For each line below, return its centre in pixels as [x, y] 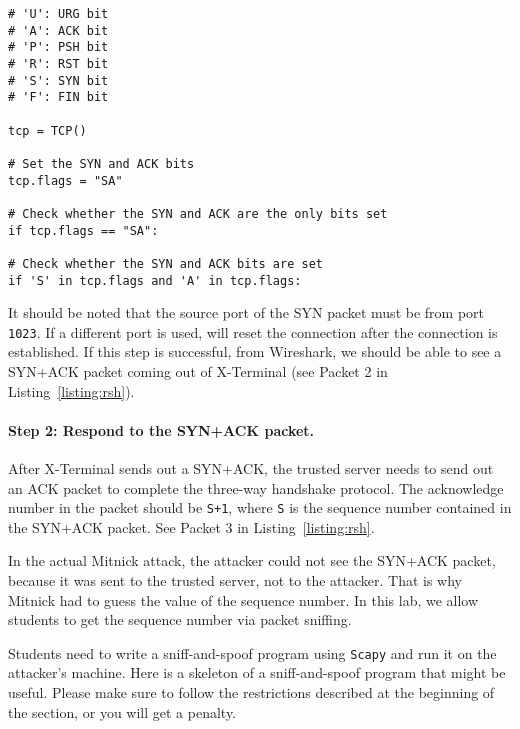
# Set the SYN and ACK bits [101, 163]
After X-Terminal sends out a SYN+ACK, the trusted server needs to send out [251, 467]
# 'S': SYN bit [58, 80]
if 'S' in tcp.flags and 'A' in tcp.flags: [155, 280]
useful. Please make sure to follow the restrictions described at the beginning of [251, 692]
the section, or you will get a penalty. [122, 711]
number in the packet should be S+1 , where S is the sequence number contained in [260, 507]
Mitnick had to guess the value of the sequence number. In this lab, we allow [243, 599]
